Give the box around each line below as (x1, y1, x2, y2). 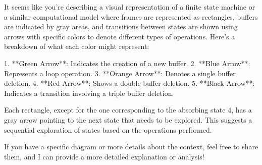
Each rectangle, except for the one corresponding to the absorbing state (4, 104, 226, 115)
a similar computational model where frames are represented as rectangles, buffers (4, 11, 258, 22)
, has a (231, 104, 252, 115)
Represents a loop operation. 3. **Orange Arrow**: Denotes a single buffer (4, 68, 236, 78)
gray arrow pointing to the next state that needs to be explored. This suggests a (4, 114, 252, 125)
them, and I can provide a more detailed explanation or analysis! (4, 151, 204, 161)
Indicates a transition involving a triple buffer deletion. (4, 87, 174, 98)
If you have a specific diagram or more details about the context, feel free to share (4, 141, 258, 152)
